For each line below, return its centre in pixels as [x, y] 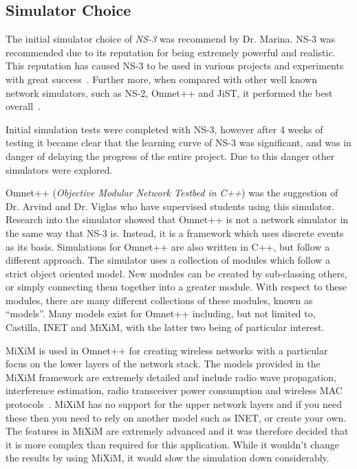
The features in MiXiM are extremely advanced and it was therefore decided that [177, 431]
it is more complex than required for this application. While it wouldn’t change [172, 444]
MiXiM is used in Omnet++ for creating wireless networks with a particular [167, 350]
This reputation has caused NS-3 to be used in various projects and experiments [175, 66]
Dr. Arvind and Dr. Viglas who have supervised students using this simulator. [170, 206]
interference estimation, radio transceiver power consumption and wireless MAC [174, 390]
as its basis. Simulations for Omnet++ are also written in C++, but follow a [168, 246]
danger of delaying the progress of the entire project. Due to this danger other [170, 156]
